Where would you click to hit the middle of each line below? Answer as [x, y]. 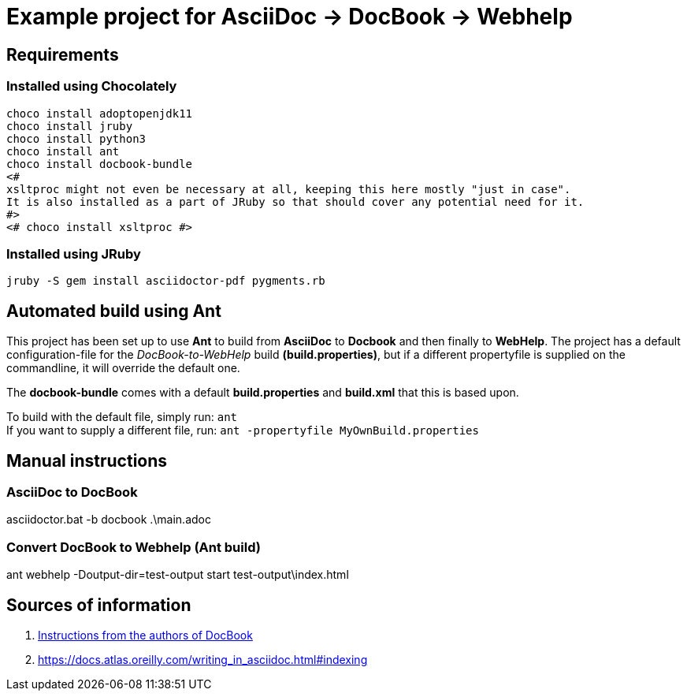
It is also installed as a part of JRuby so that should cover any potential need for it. [295, 201]
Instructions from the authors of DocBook [145, 635]
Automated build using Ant [114, 311]
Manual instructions [87, 460]
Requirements [63, 54]
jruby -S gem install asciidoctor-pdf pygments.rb [166, 281]
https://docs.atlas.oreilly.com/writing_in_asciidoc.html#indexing [203, 659]
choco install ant [63, 151]
